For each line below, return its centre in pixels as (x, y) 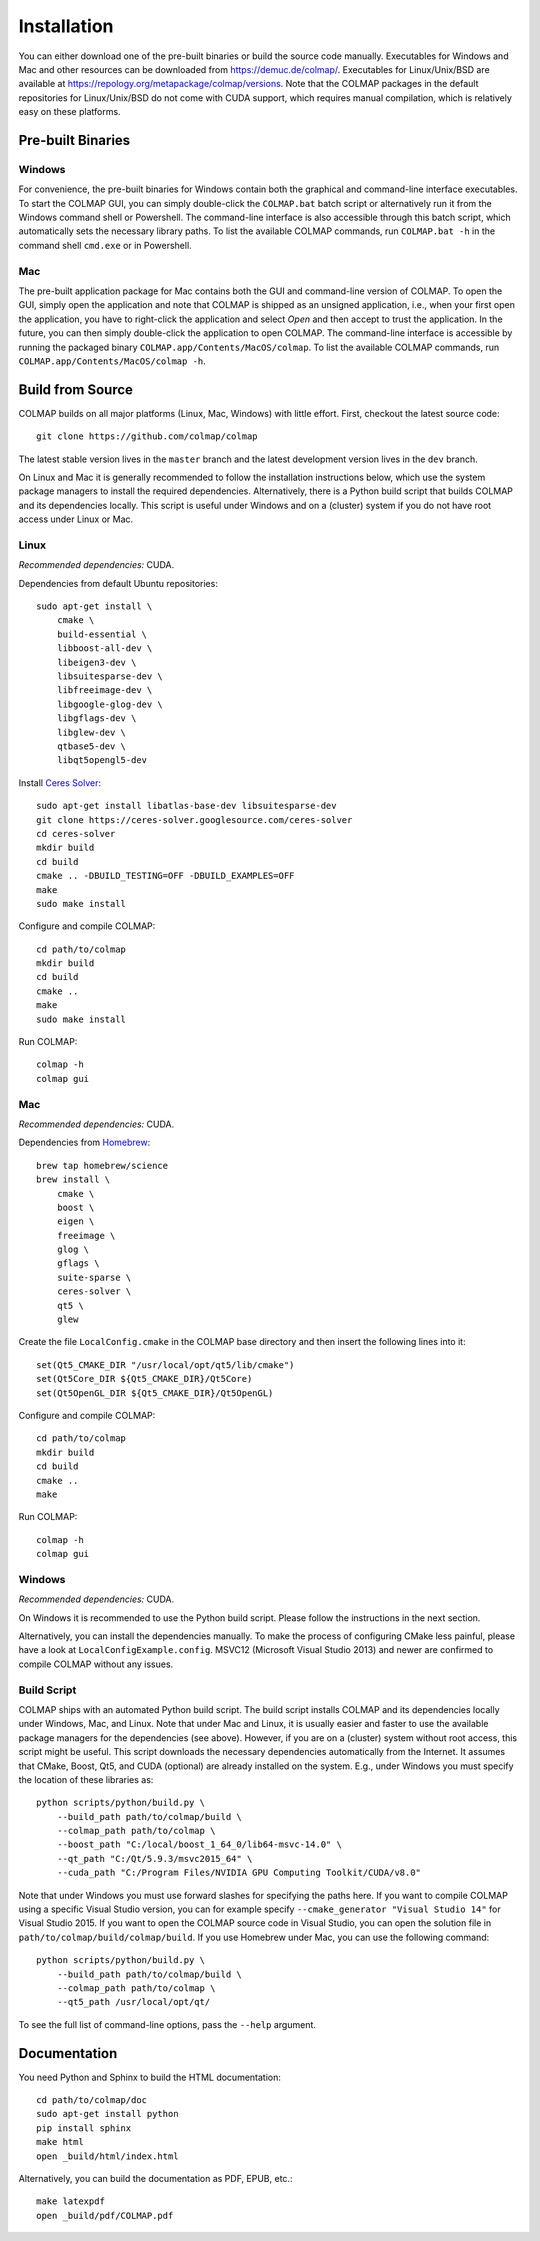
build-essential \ (102, 634)
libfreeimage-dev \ (104, 690)
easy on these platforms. (69, 112)
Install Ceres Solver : (60, 782)
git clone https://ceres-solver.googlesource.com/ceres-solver (194, 819)
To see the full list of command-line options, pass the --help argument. (167, 2024)
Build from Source (76, 389)
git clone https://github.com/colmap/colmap (147, 436)
